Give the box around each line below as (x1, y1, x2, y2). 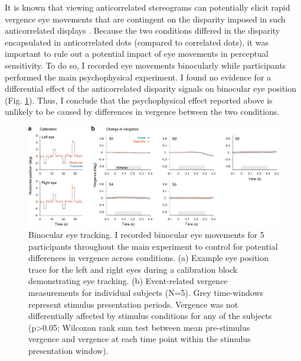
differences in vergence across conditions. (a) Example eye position (28, 252, 269, 264)
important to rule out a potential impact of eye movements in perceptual (5, 47, 269, 60)
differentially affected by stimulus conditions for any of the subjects (28, 310, 272, 322)
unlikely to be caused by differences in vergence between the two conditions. (5, 105, 280, 118)
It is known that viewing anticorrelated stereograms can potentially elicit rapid (5, 1, 290, 13)
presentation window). (28, 344, 109, 356)
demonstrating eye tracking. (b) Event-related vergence (28, 275, 228, 287)
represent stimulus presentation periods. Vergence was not (28, 298, 238, 310)
